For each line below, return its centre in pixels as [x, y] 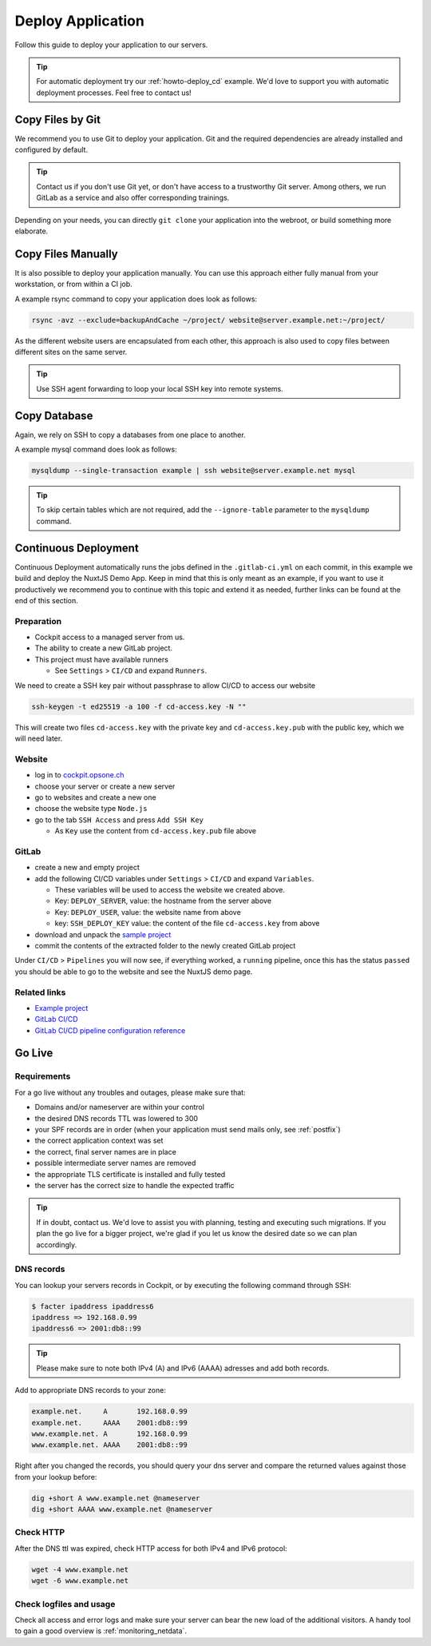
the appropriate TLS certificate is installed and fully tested [130, 1174]
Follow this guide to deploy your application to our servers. [111, 45]
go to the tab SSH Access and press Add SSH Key [119, 820]
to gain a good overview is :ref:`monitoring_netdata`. [101, 1631]
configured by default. [51, 150]
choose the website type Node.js [91, 809]
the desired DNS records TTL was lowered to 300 [117, 1118]
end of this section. [47, 600]
